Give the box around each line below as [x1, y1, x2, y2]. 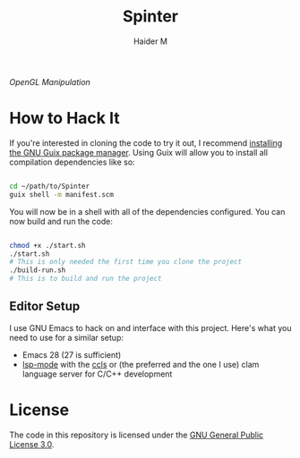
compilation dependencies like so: [9, 157, 136, 167]
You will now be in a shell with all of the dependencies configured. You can [9, 206, 286, 216]
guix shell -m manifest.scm [9, 190, 115, 199]
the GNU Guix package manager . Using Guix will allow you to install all [9, 147, 269, 157]
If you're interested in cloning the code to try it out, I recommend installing [9, 137, 283, 148]
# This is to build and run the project [9, 275, 163, 284]
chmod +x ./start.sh [9, 241, 87, 250]
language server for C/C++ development [21, 369, 173, 379]
